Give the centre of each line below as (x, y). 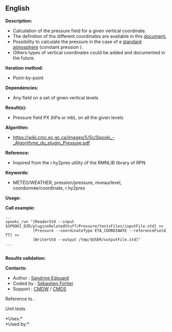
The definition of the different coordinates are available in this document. (90, 36)
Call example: (20, 208)
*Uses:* (14, 318)
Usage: (13, 198)
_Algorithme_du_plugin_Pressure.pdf (51, 142)
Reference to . (20, 299)
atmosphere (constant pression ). (48, 47)
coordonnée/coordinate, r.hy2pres (49, 188)
